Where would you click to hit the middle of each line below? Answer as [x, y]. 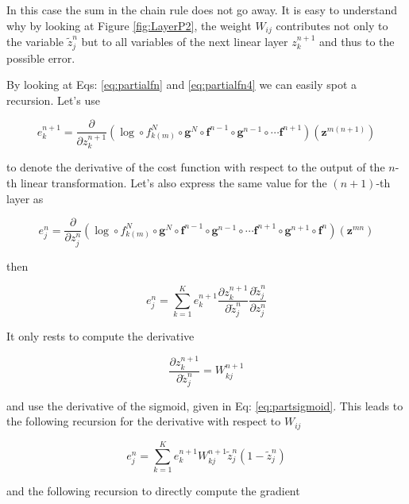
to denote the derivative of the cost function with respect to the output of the [196, 167]
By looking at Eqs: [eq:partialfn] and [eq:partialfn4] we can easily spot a [182, 85]
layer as [25, 198]
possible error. [41, 58]
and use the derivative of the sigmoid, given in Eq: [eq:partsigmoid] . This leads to [205, 405]
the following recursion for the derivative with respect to [144, 421]
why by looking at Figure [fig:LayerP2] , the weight [129, 25]
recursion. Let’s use [53, 100]
